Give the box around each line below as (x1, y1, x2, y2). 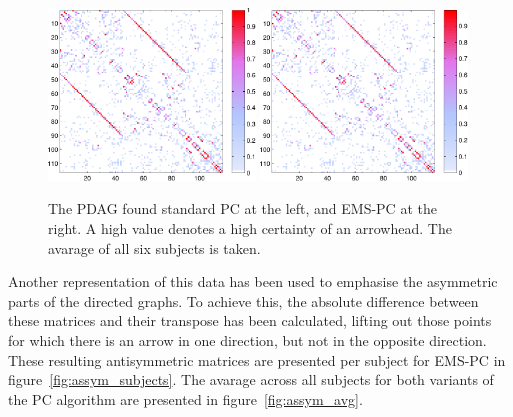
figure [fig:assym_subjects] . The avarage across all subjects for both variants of (8, 369, 494, 390)
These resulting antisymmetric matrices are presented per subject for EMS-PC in (8, 349, 506, 370)
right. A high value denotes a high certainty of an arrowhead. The (48, 218, 452, 238)
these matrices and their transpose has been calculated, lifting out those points (8, 310, 492, 331)
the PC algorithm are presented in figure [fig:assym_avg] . (8, 388, 363, 409)
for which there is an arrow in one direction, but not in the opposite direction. (8, 329, 487, 350)
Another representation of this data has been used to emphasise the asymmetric (8, 271, 498, 292)
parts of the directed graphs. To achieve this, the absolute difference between (8, 290, 479, 311)
